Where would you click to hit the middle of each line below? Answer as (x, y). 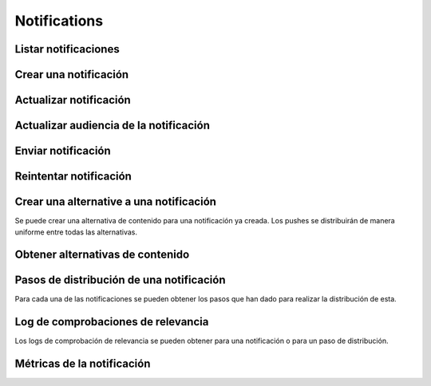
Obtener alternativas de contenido (102, 255)
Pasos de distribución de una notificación (120, 280)
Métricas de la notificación (83, 364)
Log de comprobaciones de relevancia (112, 322)
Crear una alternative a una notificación (116, 202)
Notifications (59, 21)
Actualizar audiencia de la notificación (113, 126)
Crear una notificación (72, 75)
